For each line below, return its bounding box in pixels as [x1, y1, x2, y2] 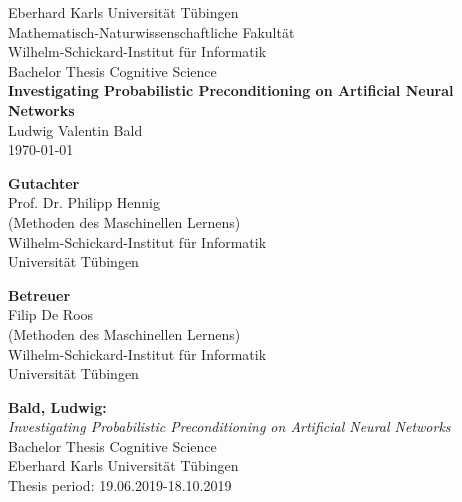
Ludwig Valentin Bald [8, 119, 143, 140]
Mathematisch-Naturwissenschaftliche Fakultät [8, 21, 295, 42]
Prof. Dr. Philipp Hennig [8, 192, 160, 213]
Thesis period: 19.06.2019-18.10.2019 [8, 475, 232, 496]
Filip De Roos [8, 304, 94, 325]
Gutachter [8, 172, 80, 193]
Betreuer [8, 284, 71, 305]
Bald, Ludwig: [8, 396, 107, 417]
